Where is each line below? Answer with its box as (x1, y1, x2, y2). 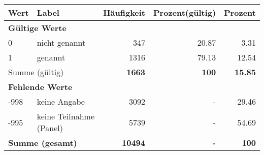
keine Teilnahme (37, 110, 94, 122)
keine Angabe (37, 96, 85, 107)
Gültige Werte (8, 22, 67, 34)
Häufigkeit (103, 7, 146, 18)
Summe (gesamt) (8, 137, 77, 148)
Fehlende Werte (8, 81, 73, 92)
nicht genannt (37, 37, 86, 48)
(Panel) (37, 122, 63, 134)
